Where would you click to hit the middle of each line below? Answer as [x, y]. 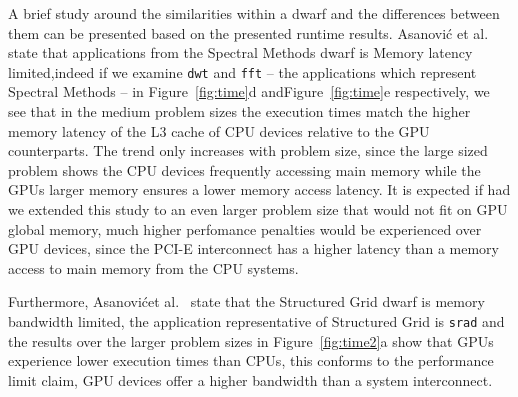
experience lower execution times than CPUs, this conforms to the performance [251, 360]
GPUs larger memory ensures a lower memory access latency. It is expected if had [259, 189]
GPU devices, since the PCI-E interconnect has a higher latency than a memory [253, 248]
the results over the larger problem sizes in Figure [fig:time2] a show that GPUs [251, 340]
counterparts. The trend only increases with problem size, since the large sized [248, 150]
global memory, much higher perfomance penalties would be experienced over [245, 228]
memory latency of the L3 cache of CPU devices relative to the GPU [219, 130]
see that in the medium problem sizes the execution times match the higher [239, 111]
